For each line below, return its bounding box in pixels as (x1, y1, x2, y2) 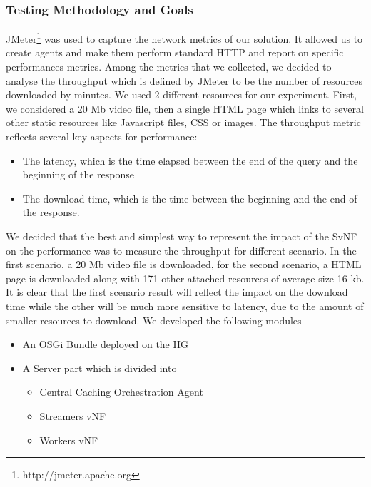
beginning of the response (22, 167, 134, 182)
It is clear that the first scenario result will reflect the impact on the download (6, 284, 348, 299)
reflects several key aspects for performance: (6, 129, 198, 144)
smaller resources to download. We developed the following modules (6, 312, 302, 327)
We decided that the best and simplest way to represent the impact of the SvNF (6, 229, 357, 243)
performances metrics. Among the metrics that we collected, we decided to (6, 59, 332, 74)
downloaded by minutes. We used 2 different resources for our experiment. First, (6, 87, 357, 102)
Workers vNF (39, 432, 98, 447)
